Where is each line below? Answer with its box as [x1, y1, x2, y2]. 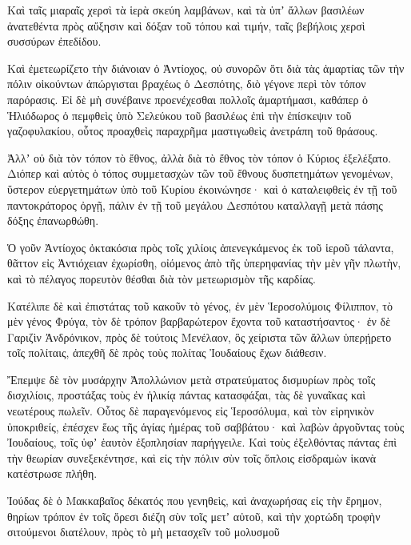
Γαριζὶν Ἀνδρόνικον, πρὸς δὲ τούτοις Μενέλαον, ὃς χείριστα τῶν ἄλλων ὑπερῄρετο [7, 328, 392, 345]
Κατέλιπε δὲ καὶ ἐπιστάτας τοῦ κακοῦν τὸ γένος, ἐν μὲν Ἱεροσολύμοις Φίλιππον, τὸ [7, 297, 393, 314]
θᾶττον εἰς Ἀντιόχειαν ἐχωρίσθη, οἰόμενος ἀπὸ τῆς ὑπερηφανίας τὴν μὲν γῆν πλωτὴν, [7, 254, 401, 271]
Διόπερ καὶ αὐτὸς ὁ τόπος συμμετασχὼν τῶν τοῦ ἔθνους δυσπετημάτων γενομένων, [7, 165, 393, 182]
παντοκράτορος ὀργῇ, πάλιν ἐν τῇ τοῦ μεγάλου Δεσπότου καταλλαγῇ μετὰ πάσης [7, 196, 383, 213]
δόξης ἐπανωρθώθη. [7, 212, 99, 229]
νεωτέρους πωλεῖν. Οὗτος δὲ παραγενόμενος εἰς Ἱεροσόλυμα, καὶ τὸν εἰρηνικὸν [7, 403, 374, 419]
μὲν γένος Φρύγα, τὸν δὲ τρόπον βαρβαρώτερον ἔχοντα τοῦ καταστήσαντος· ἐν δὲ [7, 313, 391, 330]
